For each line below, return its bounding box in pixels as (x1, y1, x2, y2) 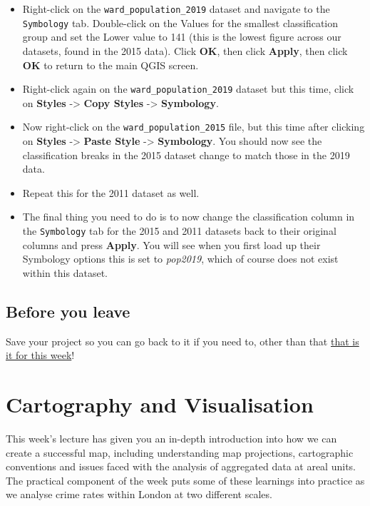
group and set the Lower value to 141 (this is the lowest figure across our (22, 29, 341, 44)
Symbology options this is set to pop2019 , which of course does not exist (22, 251, 339, 266)
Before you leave (6, 300, 130, 322)
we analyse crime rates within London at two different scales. (6, 487, 272, 502)
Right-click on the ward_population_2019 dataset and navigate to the (22, 1, 330, 16)
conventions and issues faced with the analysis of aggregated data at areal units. (6, 459, 356, 474)
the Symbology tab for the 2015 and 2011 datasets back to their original (22, 223, 336, 238)
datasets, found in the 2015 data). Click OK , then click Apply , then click (22, 43, 348, 58)
